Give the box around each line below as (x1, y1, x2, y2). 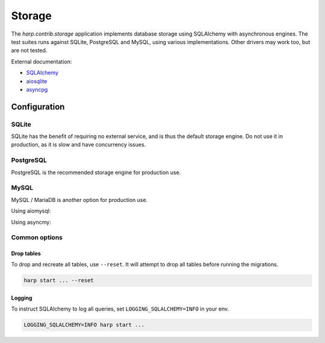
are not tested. (11, 47, 48, 54)
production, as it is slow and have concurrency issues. (11, 141, 146, 148)
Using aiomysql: (11, 207, 51, 215)
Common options (11, 233, 63, 242)
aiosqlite (26, 77, 48, 84)
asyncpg (26, 86, 48, 93)
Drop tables (11, 250, 42, 257)
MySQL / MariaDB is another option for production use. (11, 196, 148, 203)
